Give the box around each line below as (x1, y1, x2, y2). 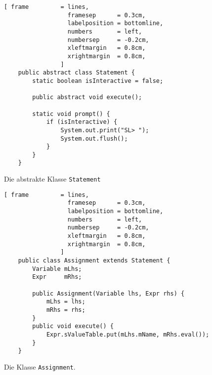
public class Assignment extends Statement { (18, 257, 170, 264)
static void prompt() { (32, 110, 110, 117)
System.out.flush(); (60, 135, 128, 142)
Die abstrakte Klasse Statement (4, 174, 101, 184)
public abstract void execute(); (32, 94, 142, 101)
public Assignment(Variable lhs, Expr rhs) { (32, 290, 185, 297)
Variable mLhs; (32, 265, 82, 272)
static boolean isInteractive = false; (32, 77, 164, 84)
